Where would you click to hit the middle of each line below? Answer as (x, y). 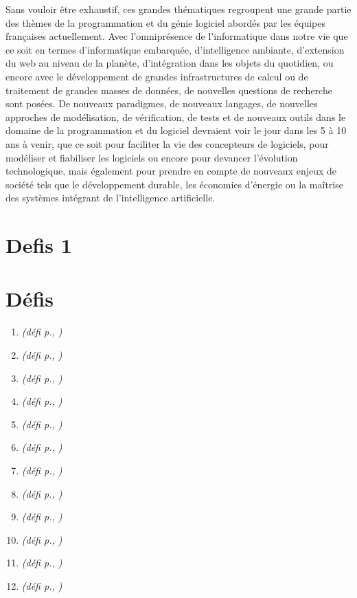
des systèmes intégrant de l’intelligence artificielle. (111, 198)
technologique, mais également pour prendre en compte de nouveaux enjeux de (171, 171)
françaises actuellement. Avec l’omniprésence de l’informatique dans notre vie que (177, 36)
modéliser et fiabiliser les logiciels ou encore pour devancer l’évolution (152, 157)
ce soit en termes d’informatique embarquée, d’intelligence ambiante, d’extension (175, 49)
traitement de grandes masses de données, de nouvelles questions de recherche (169, 90)
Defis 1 (39, 245)
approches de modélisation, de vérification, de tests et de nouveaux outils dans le (176, 117)
